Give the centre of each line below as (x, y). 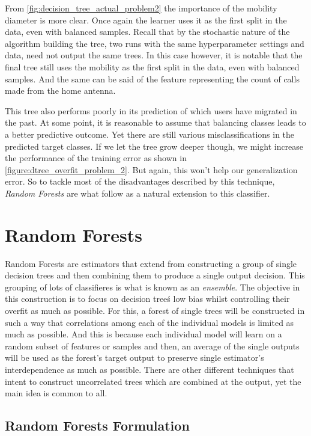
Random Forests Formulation (97, 425)
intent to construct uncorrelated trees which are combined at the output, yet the (153, 381)
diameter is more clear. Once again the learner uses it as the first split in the (146, 20)
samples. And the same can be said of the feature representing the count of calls (152, 78)
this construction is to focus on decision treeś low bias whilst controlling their (147, 299)
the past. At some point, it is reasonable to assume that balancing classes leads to (155, 122)
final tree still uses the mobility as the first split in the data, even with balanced (152, 66)
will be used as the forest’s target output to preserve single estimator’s (134, 358)
